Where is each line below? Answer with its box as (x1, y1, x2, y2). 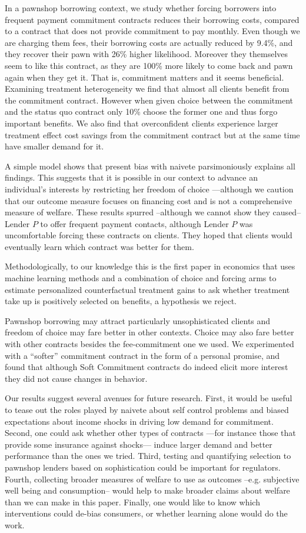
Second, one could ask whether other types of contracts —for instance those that (5, 427, 296, 439)
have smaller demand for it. (5, 140, 104, 152)
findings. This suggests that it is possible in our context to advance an (5, 171, 258, 184)
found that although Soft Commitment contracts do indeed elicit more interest (5, 361, 288, 373)
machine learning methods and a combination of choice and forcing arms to (5, 272, 277, 284)
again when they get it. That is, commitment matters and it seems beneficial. (5, 71, 284, 83)
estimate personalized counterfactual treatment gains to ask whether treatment (5, 283, 290, 295)
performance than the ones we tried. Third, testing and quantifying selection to (5, 449, 291, 462)
